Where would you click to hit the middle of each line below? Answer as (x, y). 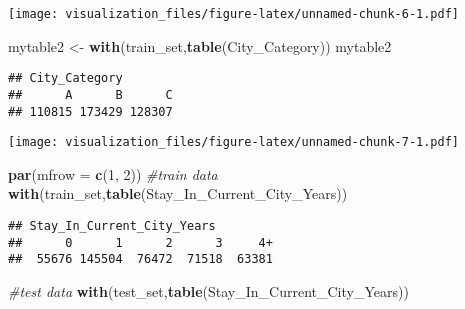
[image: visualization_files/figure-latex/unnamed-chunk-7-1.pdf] (234, 142)
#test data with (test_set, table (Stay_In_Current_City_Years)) (208, 291)
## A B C (90, 94)
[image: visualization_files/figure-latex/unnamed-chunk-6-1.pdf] (234, 14)
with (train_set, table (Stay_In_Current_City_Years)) (178, 193)
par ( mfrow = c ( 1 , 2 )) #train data (113, 173)
